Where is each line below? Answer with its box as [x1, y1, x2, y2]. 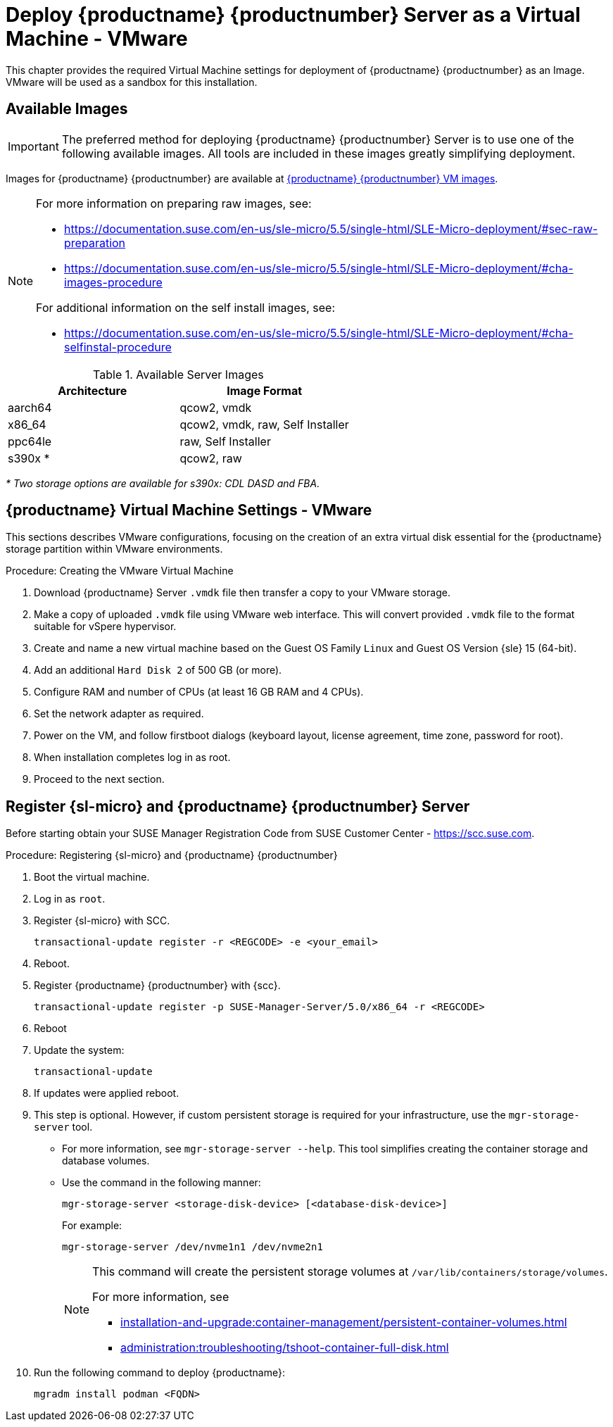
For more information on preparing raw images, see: [36, 196, 312, 210]
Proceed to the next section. [34, 773, 165, 786]
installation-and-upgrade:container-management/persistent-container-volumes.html [120, 1315, 567, 1330]
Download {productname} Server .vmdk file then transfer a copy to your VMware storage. [34, 586, 450, 599]
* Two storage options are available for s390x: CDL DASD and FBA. [6, 477, 320, 489]
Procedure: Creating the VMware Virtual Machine [6, 565, 234, 577]
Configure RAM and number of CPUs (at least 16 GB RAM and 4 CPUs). [34, 686, 364, 698]
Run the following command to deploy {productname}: [34, 1366, 285, 1379]
